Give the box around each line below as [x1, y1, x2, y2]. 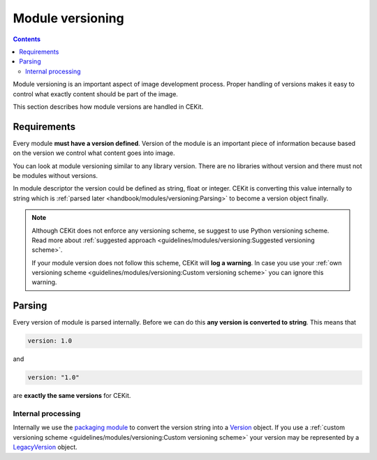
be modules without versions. [13, 171, 98, 179]
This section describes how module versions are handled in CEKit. [13, 102, 204, 111]
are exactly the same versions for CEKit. [13, 392, 131, 400]
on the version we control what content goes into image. [13, 149, 175, 157]
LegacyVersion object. [13, 443, 78, 452]
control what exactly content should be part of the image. [13, 89, 178, 98]
